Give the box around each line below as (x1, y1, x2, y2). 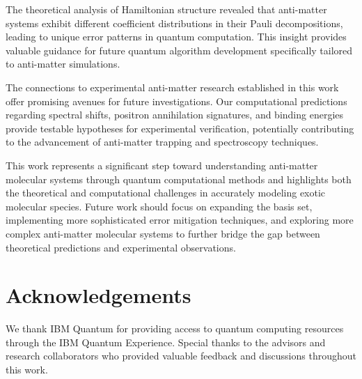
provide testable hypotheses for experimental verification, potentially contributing (6, 121, 354, 135)
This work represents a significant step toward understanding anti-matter (6, 157, 318, 172)
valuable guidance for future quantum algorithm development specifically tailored (6, 42, 353, 57)
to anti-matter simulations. (6, 56, 120, 71)
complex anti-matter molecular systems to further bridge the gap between (6, 226, 320, 240)
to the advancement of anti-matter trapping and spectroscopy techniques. (6, 134, 319, 149)
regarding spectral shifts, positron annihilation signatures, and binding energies (6, 107, 344, 122)
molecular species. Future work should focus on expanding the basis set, (6, 199, 313, 213)
